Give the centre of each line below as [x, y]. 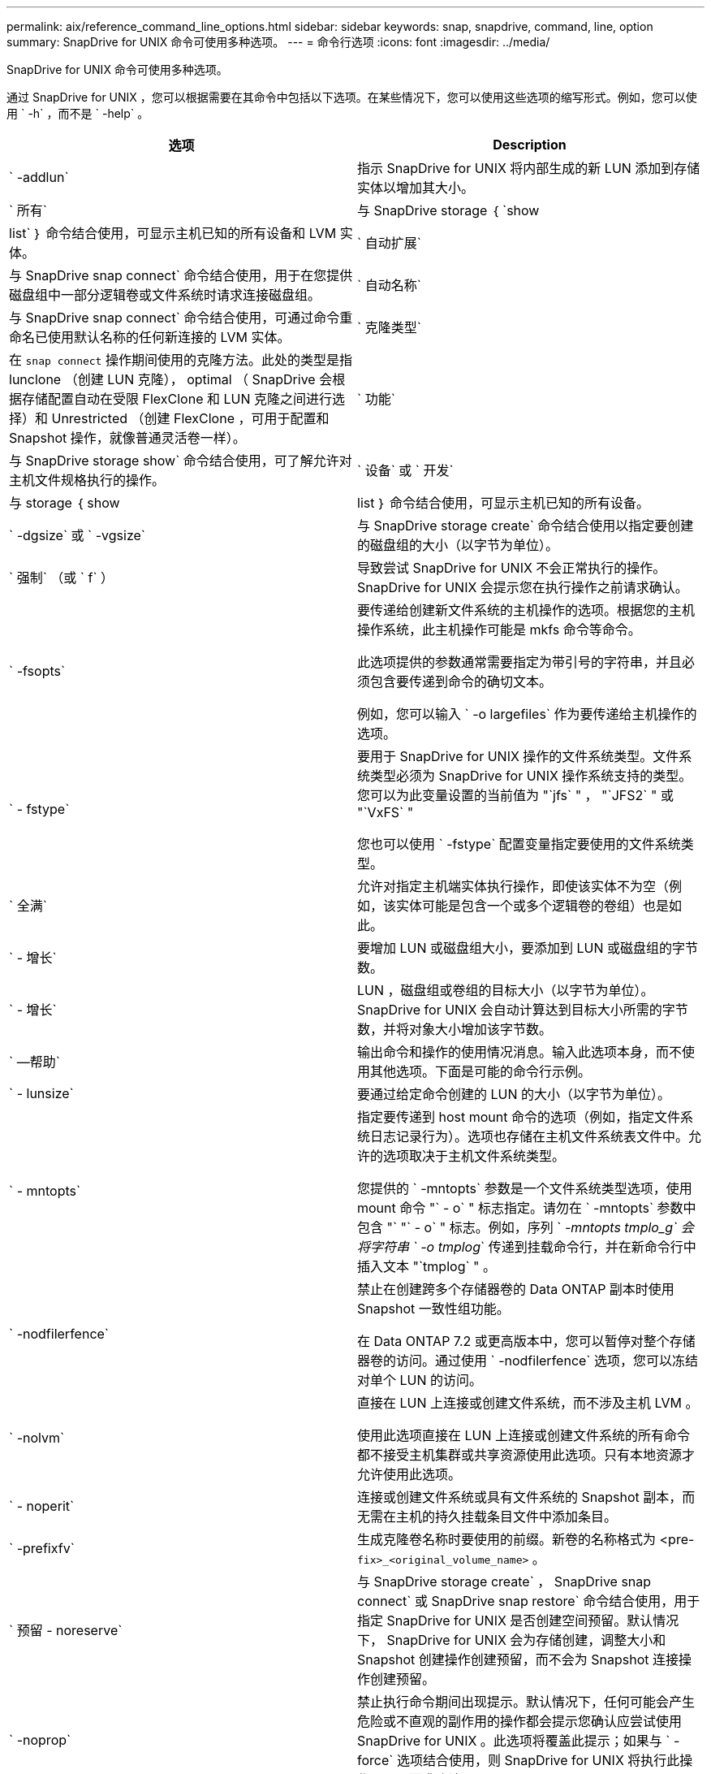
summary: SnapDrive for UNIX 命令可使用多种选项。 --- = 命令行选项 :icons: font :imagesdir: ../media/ [278, 42]
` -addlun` [39, 177]
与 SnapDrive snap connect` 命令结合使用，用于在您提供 [181, 275]
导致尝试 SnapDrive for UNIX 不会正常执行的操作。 [512, 568]
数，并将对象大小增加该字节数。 [455, 1029]
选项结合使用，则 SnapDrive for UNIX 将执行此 [538, 1760]
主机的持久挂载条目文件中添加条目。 [507, 1517]
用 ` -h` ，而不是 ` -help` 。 [78, 113]
